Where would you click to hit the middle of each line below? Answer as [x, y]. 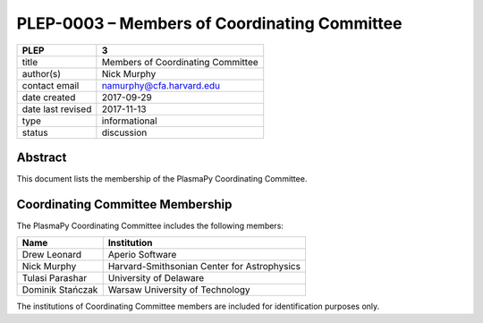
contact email [51, 85]
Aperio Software [142, 255]
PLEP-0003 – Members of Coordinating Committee [209, 23]
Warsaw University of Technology [179, 290]
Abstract [42, 157]
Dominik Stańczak [60, 290]
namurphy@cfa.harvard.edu [161, 85]
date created [49, 97]
